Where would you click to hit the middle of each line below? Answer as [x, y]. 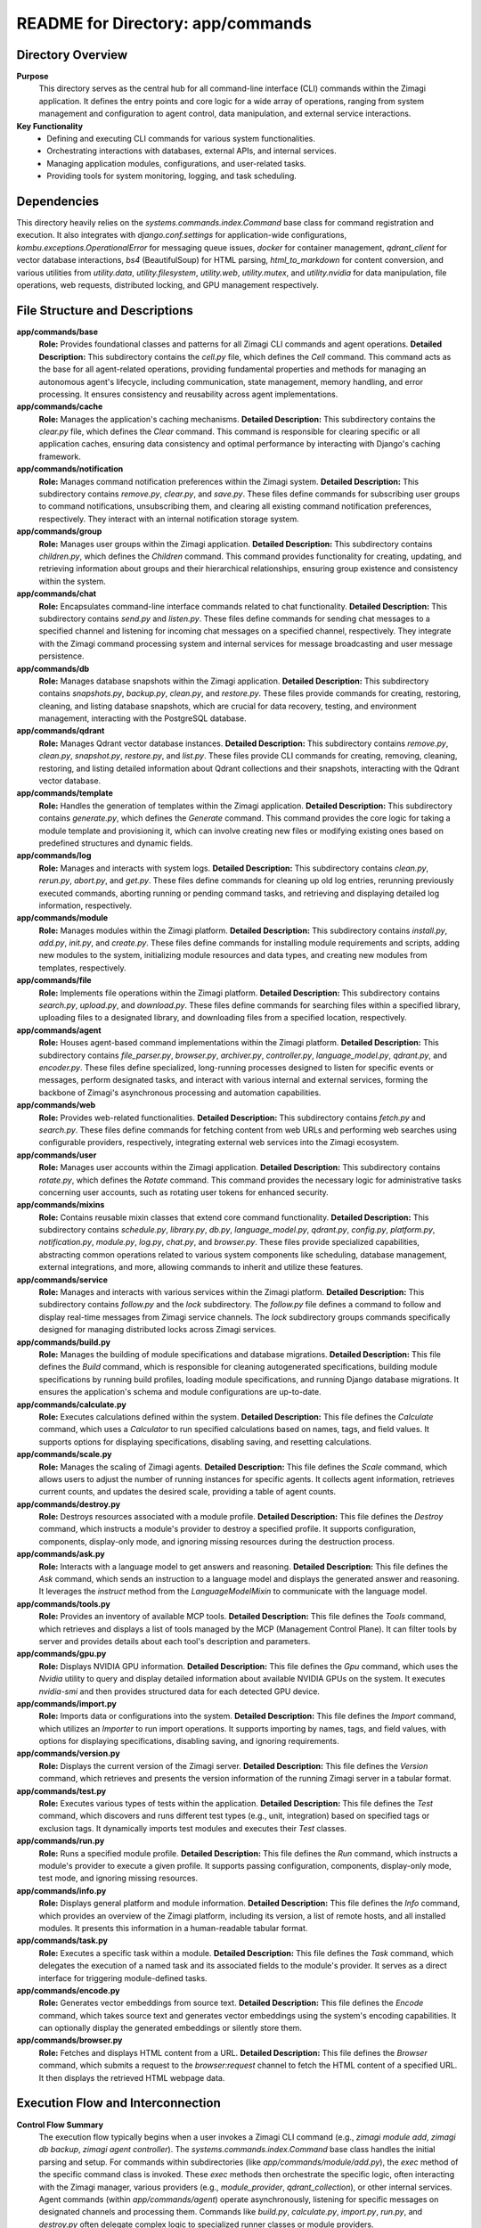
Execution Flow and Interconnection [119, 2103]
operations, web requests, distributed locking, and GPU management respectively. [168, 285]
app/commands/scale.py [64, 1454]
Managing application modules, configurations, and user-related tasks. [176, 163]
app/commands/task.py [62, 1941]
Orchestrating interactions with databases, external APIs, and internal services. [192, 151]
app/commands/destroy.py [68, 1504]
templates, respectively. [82, 968]
